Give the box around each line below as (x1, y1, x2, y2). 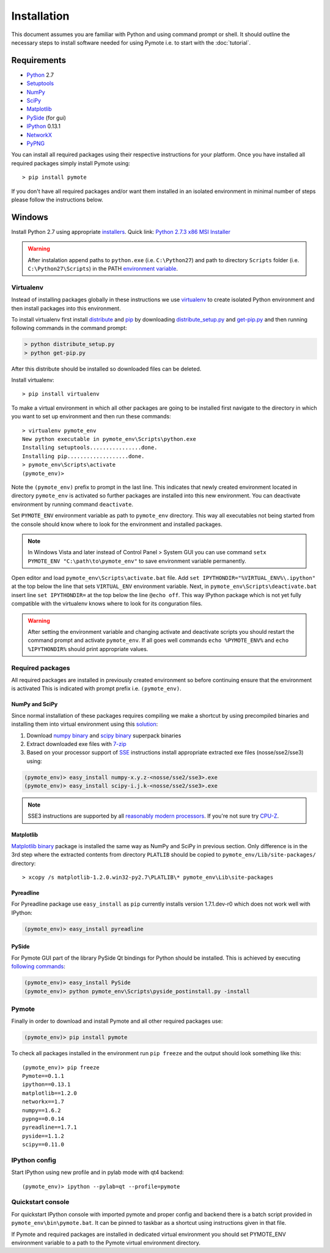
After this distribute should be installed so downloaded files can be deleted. (11, 365, 202, 372)
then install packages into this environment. (11, 304, 122, 312)
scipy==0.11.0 (22, 1141, 64, 1148)
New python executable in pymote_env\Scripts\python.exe (22, 435, 197, 443)
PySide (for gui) (26, 114, 67, 121)
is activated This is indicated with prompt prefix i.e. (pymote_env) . (11, 685, 182, 692)
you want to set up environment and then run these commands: (11, 413, 171, 420)
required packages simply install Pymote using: (11, 159, 131, 167)
